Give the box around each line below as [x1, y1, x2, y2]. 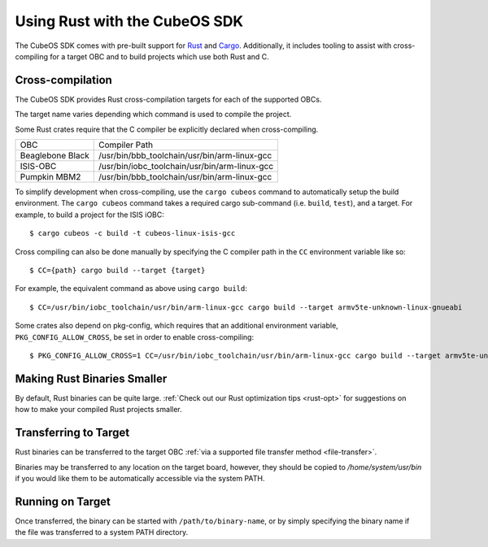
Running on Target [15, 494, 111, 508]
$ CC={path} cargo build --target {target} [29, 265, 206, 275]
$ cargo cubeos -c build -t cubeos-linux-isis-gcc [29, 228, 236, 238]
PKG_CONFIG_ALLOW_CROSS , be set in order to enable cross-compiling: [15, 332, 255, 341]
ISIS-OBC [20, 161, 57, 172]
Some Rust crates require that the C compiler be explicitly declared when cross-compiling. [15, 124, 319, 134]
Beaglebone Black [20, 150, 89, 162]
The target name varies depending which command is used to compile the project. [15, 110, 292, 119]
